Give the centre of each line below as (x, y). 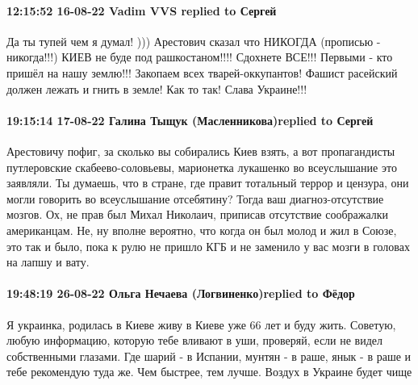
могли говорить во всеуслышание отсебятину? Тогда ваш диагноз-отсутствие (195, 198)
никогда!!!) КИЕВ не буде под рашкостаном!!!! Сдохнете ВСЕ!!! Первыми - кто (200, 57)
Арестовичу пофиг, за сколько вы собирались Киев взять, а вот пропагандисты (201, 151)
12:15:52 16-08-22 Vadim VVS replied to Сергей (142, 10)
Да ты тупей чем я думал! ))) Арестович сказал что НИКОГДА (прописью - (194, 41)
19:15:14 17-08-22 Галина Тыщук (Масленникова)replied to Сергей (190, 120)
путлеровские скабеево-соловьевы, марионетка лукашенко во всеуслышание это (202, 167)
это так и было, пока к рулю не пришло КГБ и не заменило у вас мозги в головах (208, 246)
